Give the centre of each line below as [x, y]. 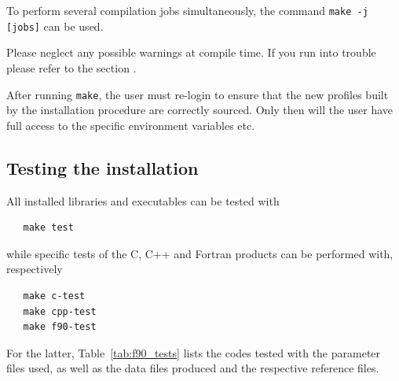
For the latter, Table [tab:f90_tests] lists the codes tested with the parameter [194, 352]
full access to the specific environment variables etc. [131, 125]
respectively [35, 269]
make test [48, 228]
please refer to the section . [71, 67]
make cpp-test [60, 311]
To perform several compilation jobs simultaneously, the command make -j [187, 10]
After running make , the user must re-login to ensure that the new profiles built [198, 94]
